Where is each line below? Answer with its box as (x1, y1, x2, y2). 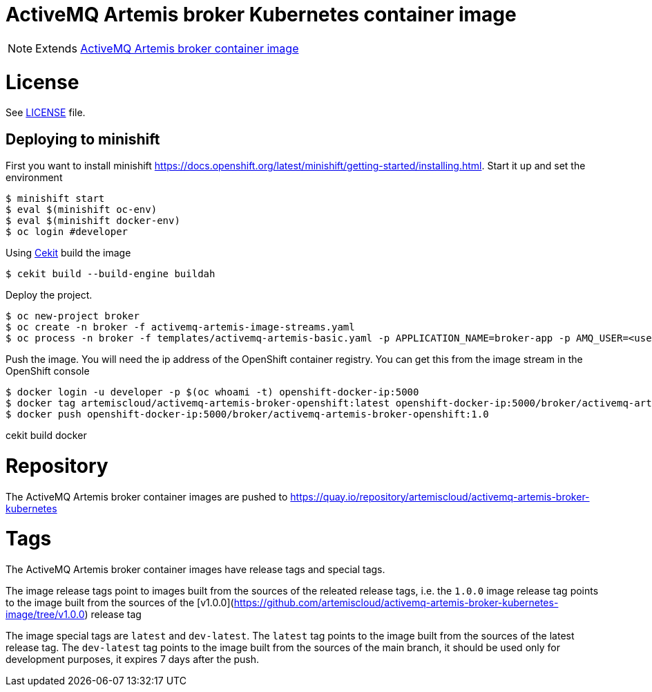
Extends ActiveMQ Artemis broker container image (35, 41, 299, 55)
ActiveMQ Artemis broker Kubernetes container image (6, 3, 517, 26)
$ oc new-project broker (6, 310, 140, 322)
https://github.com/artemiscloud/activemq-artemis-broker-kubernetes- (233, 597, 559, 609)
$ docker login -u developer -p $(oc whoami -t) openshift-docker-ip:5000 (6, 386, 419, 398)
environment (6, 171, 63, 184)
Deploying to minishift (6, 130, 160, 148)
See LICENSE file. (6, 106, 86, 119)
